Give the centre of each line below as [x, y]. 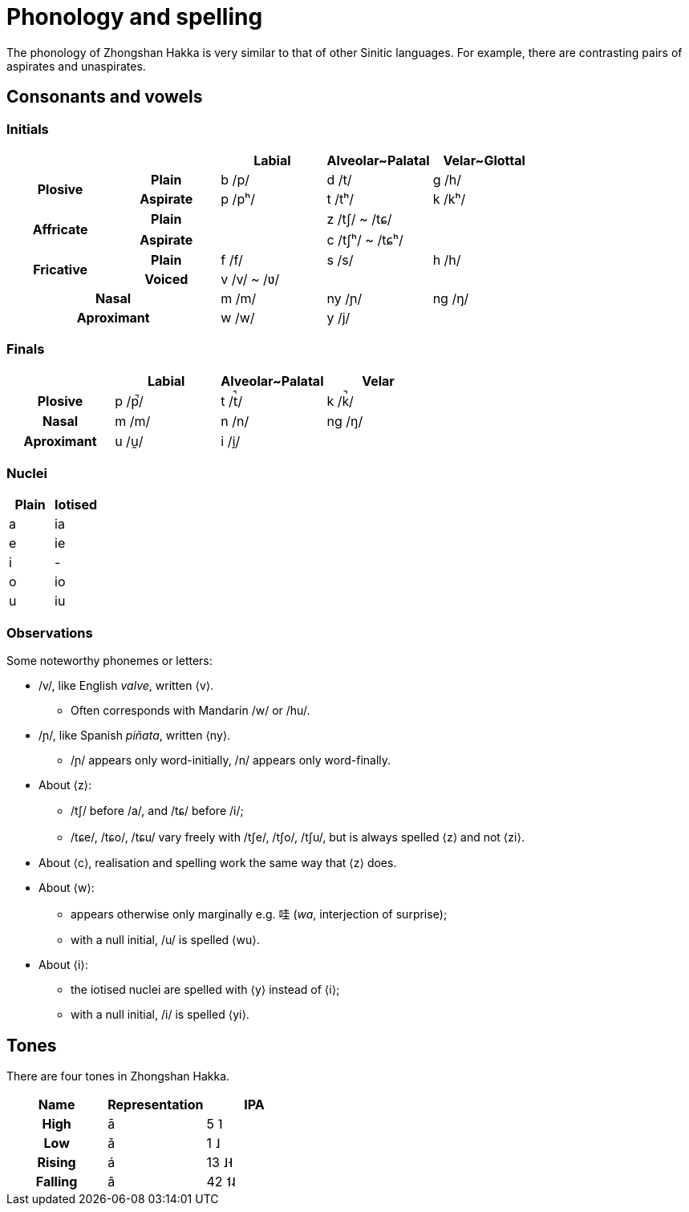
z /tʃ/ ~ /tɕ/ [359, 219]
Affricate [60, 229]
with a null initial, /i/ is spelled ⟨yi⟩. [160, 1015]
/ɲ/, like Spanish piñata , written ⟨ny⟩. [135, 736]
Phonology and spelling [135, 17]
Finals [26, 349]
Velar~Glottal [484, 160]
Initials [28, 129]
